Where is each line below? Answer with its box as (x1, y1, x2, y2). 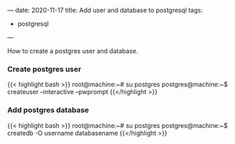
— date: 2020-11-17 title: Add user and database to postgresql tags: (7, 6, 203, 14)
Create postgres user (7, 64, 82, 74)
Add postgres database (7, 105, 89, 115)
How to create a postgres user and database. (7, 47, 139, 55)
